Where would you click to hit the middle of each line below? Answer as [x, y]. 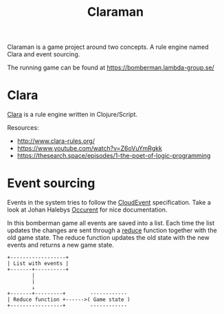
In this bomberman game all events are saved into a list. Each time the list [111, 223]
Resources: [23, 128]
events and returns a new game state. [61, 245]
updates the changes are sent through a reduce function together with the [112, 230]
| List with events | [38, 264]
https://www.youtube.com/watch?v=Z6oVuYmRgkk [90, 148]
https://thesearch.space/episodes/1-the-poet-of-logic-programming [114, 156]
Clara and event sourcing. [44, 54]
